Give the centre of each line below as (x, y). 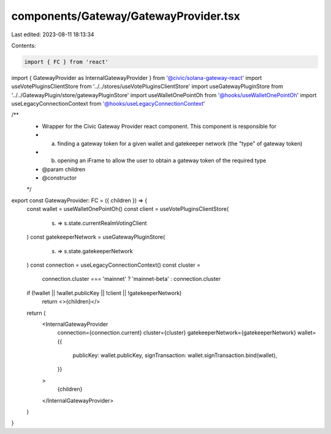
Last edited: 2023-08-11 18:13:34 (53, 34)
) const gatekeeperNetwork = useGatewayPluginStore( (96, 237)
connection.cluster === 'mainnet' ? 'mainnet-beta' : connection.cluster (131, 279)
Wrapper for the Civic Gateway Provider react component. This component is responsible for (159, 126)
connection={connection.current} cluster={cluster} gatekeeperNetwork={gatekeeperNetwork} (177, 333)
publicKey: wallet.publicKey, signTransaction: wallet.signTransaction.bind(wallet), (175, 355)
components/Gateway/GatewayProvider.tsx (126, 16)
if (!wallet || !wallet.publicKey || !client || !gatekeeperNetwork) (104, 293)
